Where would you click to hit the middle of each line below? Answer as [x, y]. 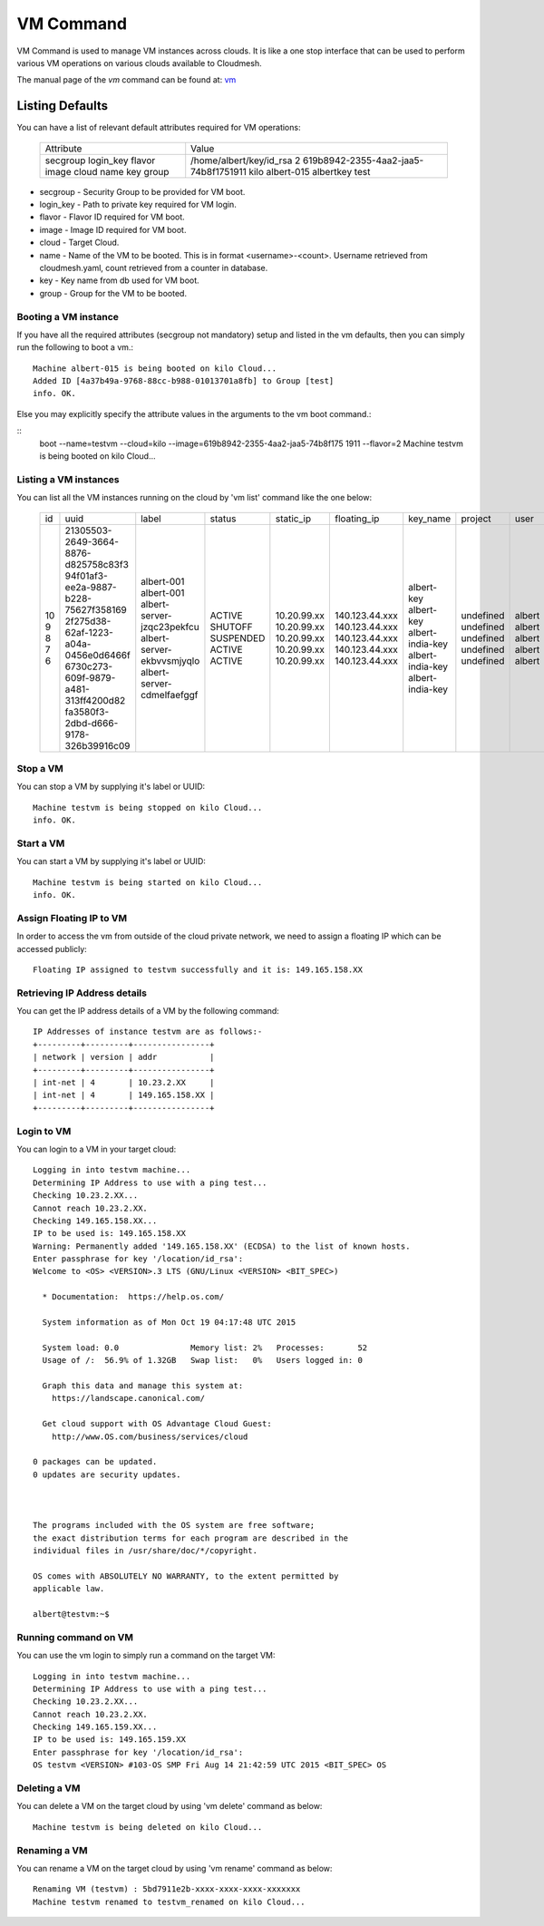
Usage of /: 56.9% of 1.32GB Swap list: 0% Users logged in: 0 [202, 1361]
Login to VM [44, 1131]
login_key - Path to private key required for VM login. [138, 205]
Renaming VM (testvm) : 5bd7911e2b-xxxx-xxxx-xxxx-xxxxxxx [167, 1889]
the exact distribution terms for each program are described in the [191, 1538]
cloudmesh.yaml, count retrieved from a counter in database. [154, 267]
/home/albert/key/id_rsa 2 [246, 160]
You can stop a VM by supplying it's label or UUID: [111, 787]
